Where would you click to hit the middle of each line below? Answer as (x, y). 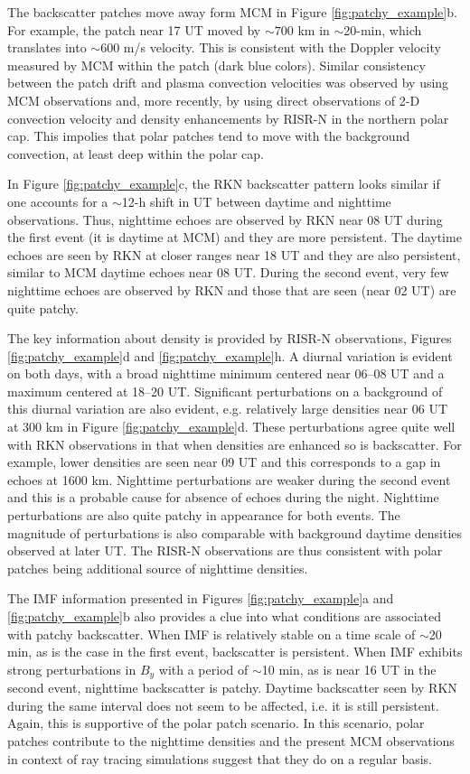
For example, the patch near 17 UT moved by (134, 29)
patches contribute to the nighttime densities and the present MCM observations (231, 741)
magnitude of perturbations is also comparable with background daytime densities (235, 532)
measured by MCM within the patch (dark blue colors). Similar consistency (216, 65)
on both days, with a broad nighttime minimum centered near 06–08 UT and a (226, 373)
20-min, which (383, 29)
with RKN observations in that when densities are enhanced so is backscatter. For (235, 444)
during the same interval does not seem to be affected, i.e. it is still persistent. (223, 705)
